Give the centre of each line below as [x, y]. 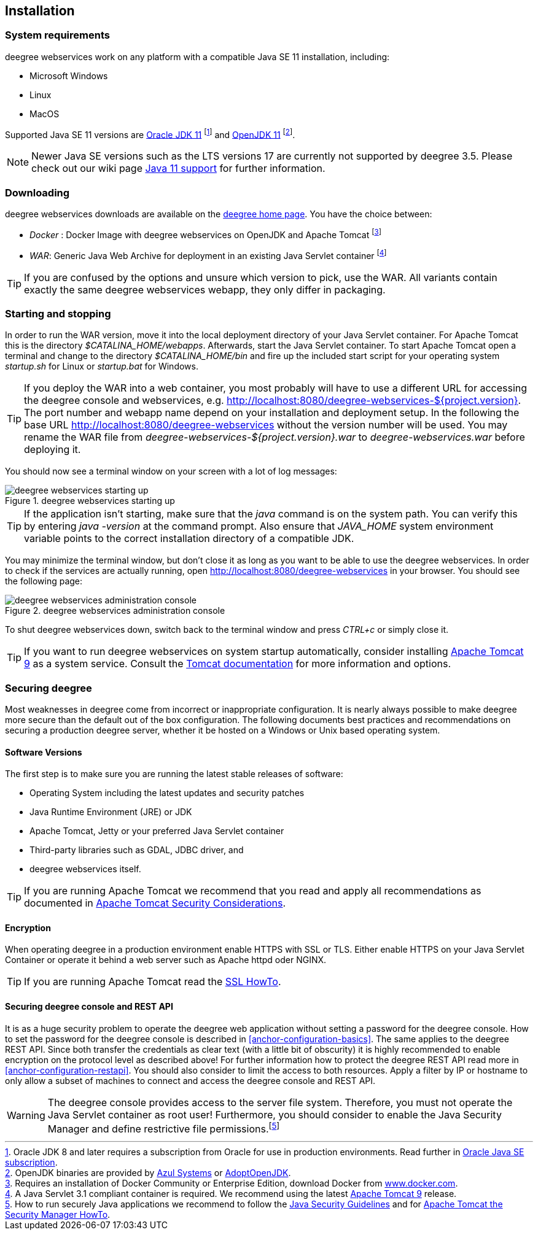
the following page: [44, 581]
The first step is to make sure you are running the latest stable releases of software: [174, 774]
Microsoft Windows [69, 75]
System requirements [57, 35]
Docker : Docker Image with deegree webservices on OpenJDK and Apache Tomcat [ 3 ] [205, 234]
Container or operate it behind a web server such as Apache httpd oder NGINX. [166, 960]
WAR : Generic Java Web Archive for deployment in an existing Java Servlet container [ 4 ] [208, 254]
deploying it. [53, 450]
